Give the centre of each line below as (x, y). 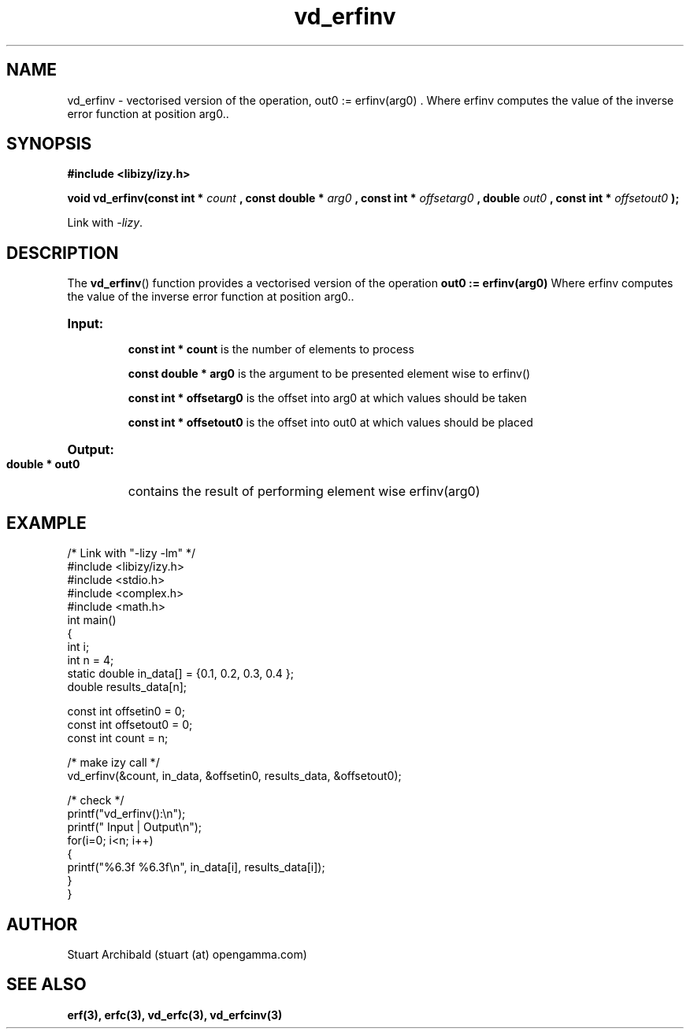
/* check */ (96, 800)
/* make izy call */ (113, 763)
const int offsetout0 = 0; (130, 725)
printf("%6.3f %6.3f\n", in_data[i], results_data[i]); (196, 867)
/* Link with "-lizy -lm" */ (132, 553)
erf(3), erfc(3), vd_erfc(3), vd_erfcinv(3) (175, 1015)
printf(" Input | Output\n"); (135, 827)
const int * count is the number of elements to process (271, 349)
